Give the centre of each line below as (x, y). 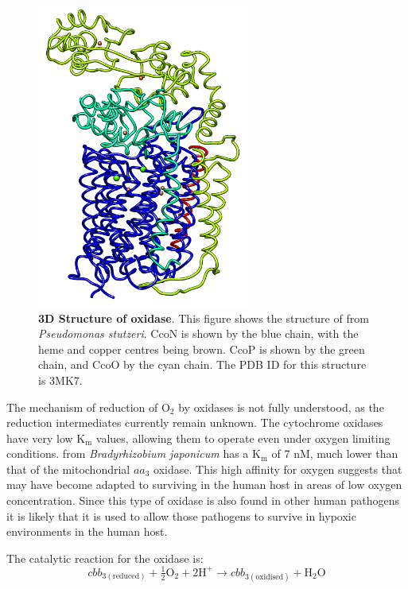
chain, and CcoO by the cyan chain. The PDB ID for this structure (202, 364)
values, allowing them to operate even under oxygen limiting (243, 438)
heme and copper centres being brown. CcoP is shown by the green (202, 349)
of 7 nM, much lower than (335, 453)
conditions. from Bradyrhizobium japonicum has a (128, 453)
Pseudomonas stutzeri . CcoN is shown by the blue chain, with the (198, 333)
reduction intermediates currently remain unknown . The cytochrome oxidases (195, 422)
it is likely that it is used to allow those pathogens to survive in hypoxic (181, 515)
